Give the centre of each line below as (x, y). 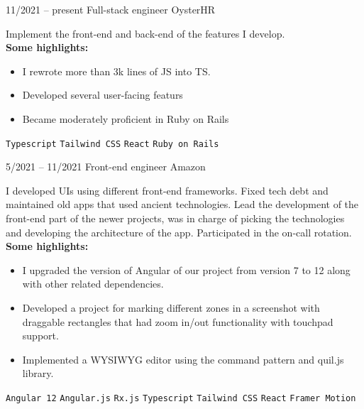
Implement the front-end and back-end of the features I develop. (145, 33)
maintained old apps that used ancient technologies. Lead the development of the (182, 204)
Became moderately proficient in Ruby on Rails (126, 118)
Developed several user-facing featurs (103, 95)
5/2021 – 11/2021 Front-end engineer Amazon (106, 167)
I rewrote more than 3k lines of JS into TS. (116, 71)
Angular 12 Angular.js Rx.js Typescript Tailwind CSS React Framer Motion (181, 398)
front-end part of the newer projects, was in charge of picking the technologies (175, 218)
